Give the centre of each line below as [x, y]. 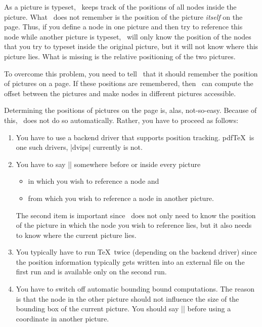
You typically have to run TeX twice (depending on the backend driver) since [136, 252]
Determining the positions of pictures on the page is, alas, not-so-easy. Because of [130, 110]
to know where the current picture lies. [76, 235]
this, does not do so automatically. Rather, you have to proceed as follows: [121, 120]
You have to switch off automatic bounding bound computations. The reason [135, 289]
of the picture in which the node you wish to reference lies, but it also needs [134, 225]
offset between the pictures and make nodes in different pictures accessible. [120, 93]
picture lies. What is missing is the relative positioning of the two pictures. [120, 56]
